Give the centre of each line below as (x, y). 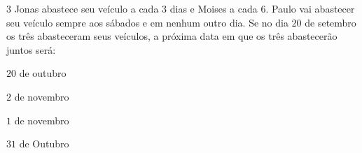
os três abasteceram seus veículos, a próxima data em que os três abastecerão (172, 36)
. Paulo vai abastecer (310, 8)
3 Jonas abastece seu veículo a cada (83, 8)
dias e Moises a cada (214, 8)
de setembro (330, 22)
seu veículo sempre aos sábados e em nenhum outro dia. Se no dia (147, 22)
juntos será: (31, 49)
